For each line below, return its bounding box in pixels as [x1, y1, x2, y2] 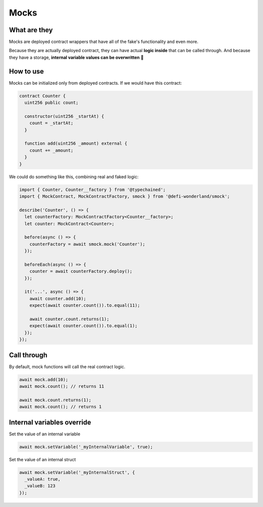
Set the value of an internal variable [9, 431, 80, 437]
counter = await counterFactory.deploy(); [29, 268, 132, 274]
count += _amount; [29, 148, 74, 153]
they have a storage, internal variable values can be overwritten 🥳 [9, 54, 144, 60]
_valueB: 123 [24, 483, 56, 489]
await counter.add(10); [29, 296, 86, 301]
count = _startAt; [29, 120, 74, 126]
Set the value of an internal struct [9, 456, 76, 462]
